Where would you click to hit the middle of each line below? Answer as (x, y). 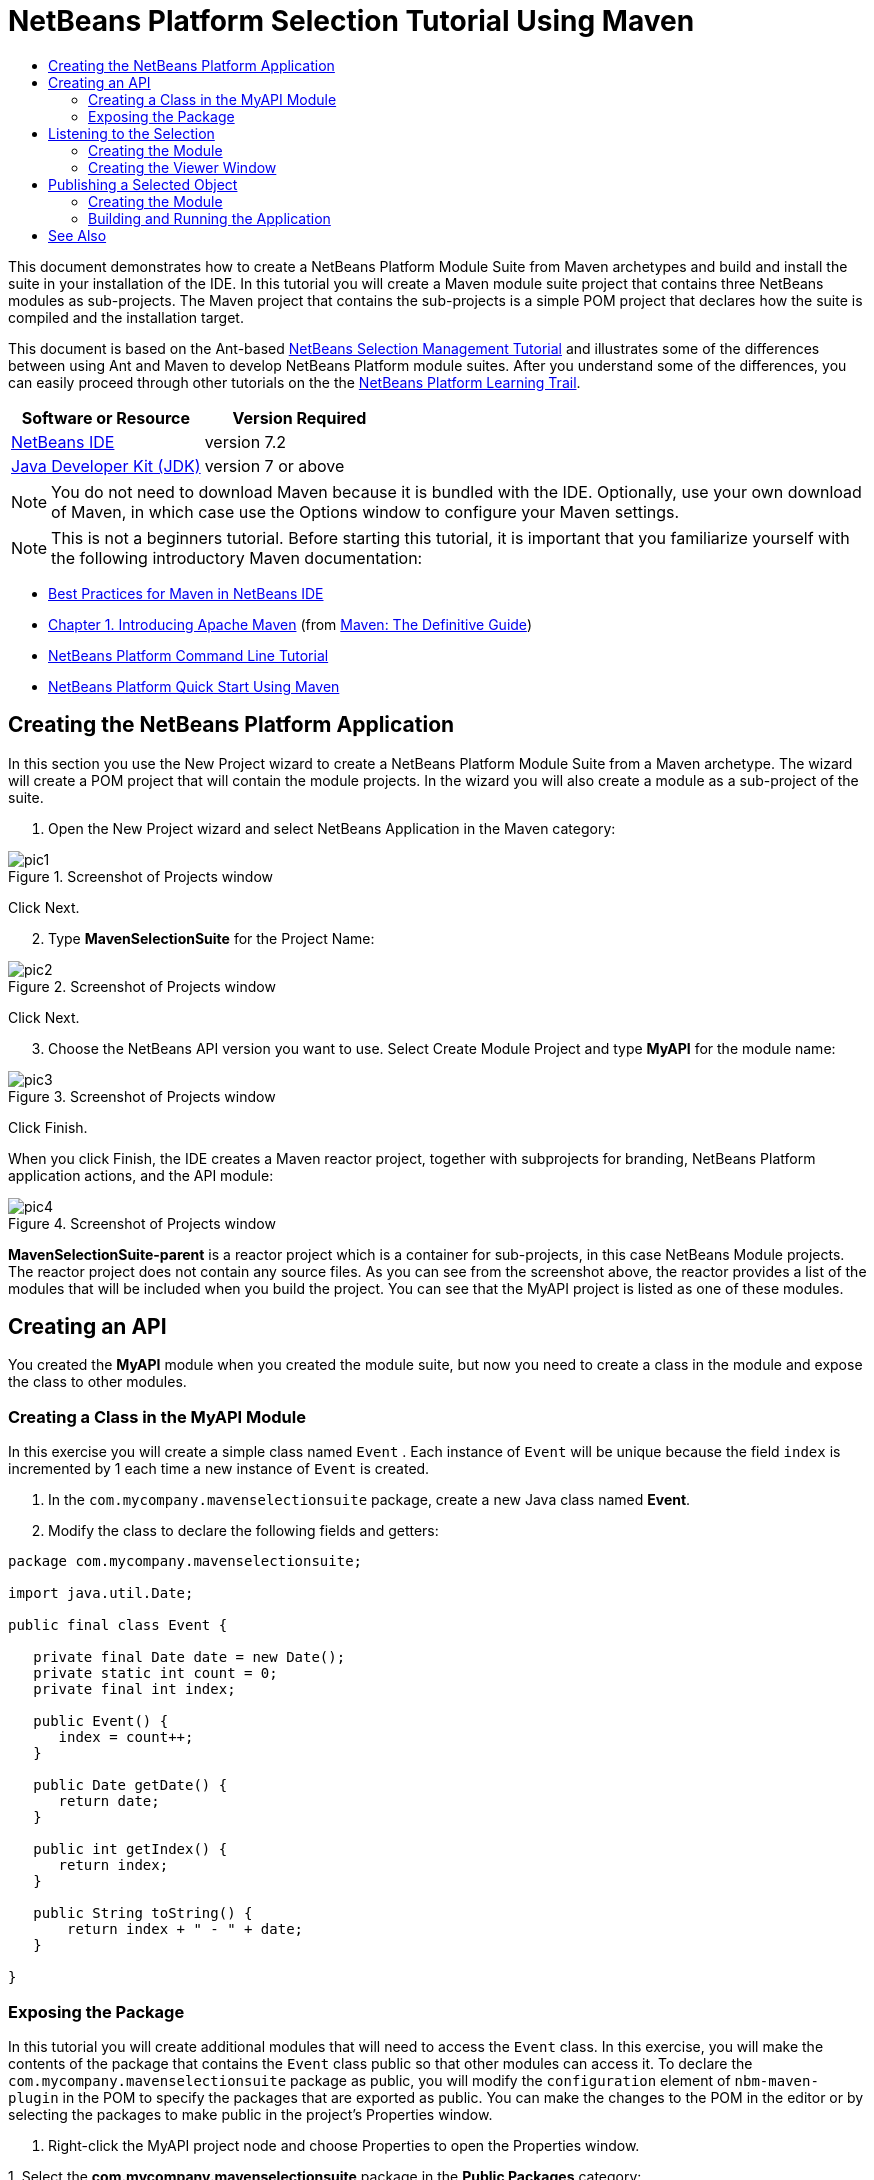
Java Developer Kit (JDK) (106, 465)
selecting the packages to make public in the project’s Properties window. (250, 2114)
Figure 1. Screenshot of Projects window (141, 876)
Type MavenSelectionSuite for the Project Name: (211, 938)
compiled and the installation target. (126, 317)
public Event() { (101, 1721)
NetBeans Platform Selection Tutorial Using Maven (351, 21)
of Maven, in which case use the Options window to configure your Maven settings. (365, 511)
